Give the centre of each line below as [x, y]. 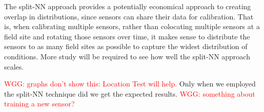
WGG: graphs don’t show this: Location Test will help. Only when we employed [130, 84]
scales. [14, 66]
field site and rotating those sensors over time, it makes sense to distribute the [127, 36]
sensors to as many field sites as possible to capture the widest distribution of [126, 46]
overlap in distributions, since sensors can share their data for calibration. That [129, 16]
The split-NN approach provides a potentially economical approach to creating [128, 6]
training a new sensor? [39, 104]
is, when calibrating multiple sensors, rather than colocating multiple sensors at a [132, 26]
